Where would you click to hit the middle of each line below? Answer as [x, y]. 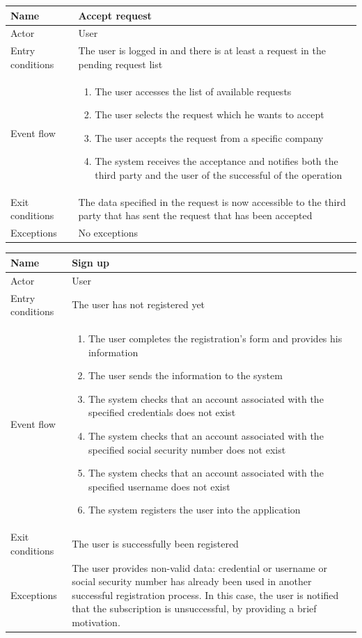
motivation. [96, 622]
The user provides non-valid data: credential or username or [199, 567]
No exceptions [108, 233]
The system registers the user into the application [194, 510]
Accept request [115, 15]
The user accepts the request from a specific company [209, 137]
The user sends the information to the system [185, 375]
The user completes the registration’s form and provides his [215, 338]
